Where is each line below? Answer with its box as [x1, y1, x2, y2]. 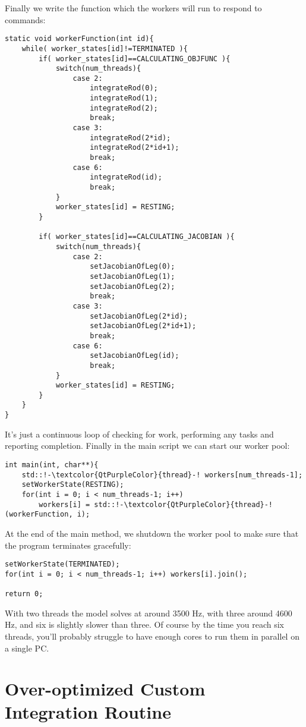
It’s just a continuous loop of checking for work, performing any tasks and [5, 427, 274, 440]
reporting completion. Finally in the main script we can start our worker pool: [5, 439, 290, 452]
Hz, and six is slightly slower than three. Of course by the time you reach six [5, 618, 284, 631]
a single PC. [5, 641, 49, 654]
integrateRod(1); [90, 94, 158, 103]
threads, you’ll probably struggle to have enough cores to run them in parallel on [5, 630, 299, 642]
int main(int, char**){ [5, 460, 99, 469]
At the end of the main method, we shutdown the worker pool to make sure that [5, 527, 299, 539]
